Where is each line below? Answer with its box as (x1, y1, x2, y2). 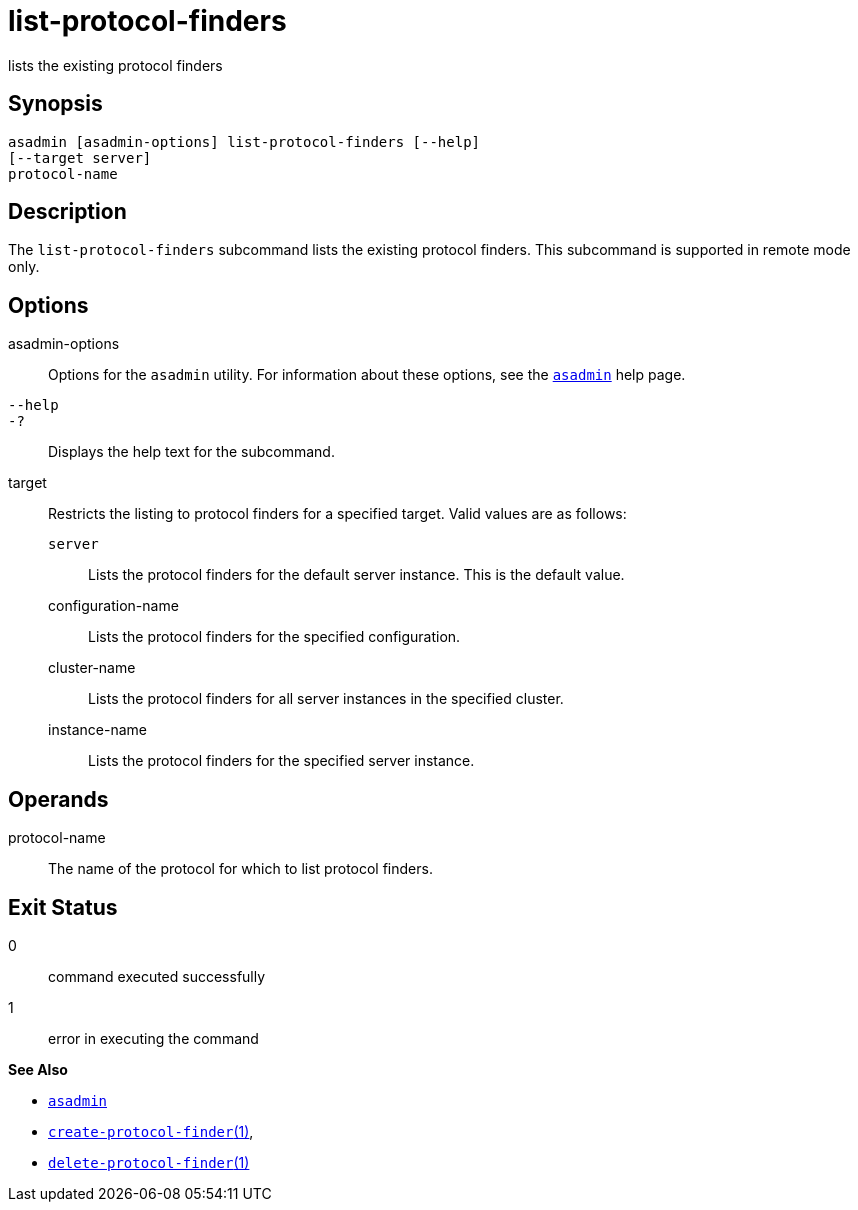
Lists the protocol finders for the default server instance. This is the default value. (88, 566, 625, 584)
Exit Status (8, 894, 118, 920)
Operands (8, 786, 109, 812)
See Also (8, 1060, 68, 1078)
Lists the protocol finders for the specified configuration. (88, 628, 461, 646)
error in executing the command (48, 1029, 259, 1047)
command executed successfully (48, 967, 266, 985)
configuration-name (48, 597, 179, 615)
